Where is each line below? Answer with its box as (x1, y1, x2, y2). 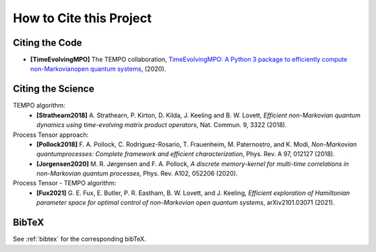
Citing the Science (13, 83, 95, 95)
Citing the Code (13, 37, 83, 49)
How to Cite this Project (13, 10, 152, 26)
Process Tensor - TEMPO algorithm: (13, 179, 116, 187)
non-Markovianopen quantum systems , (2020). (30, 65, 166, 73)
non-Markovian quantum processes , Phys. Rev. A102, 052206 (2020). (36, 169, 238, 178)
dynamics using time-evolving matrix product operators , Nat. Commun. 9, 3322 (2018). (36, 121, 287, 129)
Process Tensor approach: (13, 131, 89, 139)
